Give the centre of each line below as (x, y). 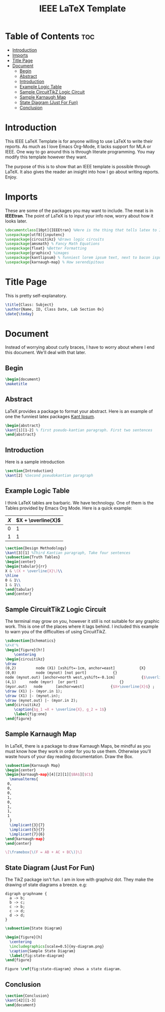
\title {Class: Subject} (29, 305)
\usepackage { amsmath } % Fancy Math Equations (52, 244)
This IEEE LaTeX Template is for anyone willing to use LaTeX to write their (79, 141)
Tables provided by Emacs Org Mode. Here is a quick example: (69, 508)
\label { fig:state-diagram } (37, 956)
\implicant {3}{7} (27, 825)
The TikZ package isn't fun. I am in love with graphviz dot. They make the (79, 880)
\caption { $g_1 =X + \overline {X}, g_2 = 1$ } (60, 710)
